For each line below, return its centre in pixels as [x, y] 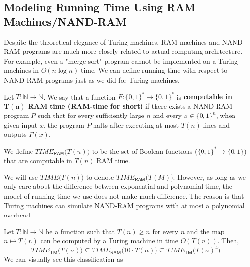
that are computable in [38, 160]
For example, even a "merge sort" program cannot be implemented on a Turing [121, 60]
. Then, [228, 241]
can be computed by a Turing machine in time [109, 241]
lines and [216, 125]
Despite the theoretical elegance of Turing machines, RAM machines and [112, 42]
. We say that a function [79, 96]
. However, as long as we [210, 176]
